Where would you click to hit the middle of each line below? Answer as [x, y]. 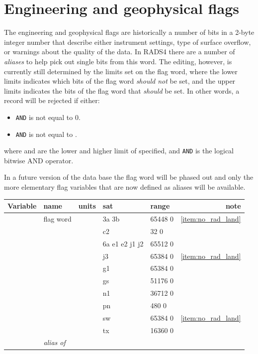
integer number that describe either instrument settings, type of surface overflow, [128, 42]
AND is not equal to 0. [48, 117]
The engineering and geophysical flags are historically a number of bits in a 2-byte [129, 32]
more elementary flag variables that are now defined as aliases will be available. [125, 187]
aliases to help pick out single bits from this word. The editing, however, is [118, 61]
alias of [54, 342]
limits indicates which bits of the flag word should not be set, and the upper [120, 81]
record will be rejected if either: [52, 100]
